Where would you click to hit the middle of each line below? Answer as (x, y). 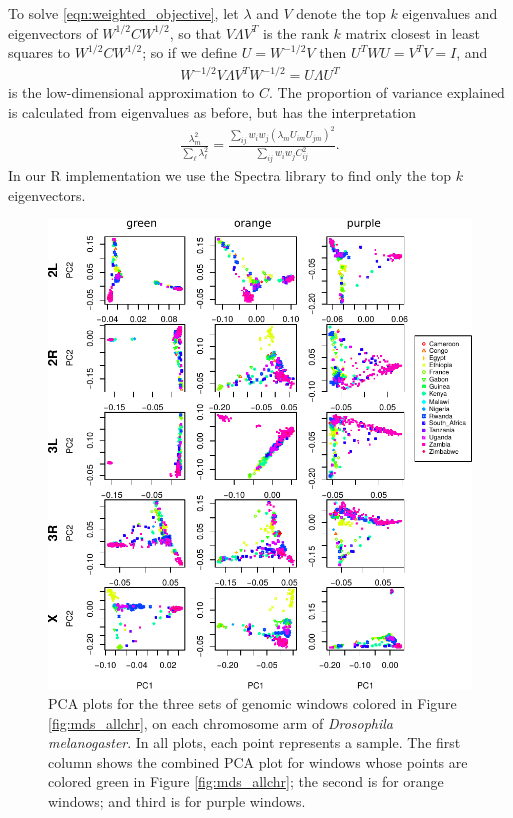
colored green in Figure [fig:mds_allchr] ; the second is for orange (246, 781)
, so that (195, 32)
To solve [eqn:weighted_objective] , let (123, 13)
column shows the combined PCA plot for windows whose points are (258, 761)
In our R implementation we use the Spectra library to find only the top (230, 175)
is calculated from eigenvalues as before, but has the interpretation (212, 111)
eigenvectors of (53, 32)
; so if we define (190, 52)
